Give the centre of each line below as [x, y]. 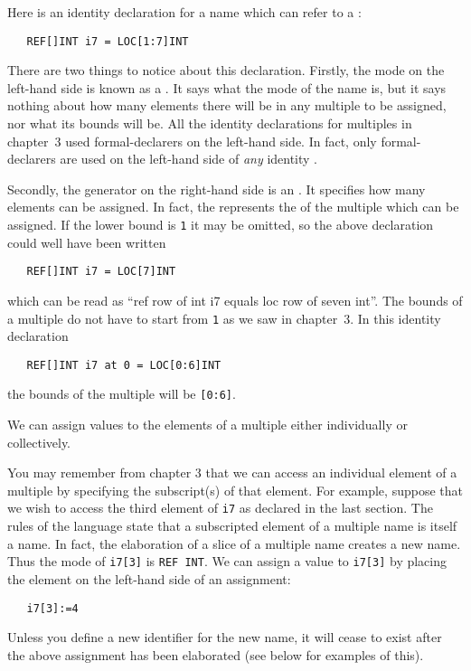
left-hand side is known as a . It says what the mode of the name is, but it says [227, 87]
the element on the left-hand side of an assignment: [149, 578]
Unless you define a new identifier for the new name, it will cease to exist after [225, 637]
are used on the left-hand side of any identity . [189, 159]
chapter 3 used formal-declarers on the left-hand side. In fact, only [192, 141]
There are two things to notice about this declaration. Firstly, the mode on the [226, 70]
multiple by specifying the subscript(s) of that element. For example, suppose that [235, 490]
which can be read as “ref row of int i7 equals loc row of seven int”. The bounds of [235, 300]
